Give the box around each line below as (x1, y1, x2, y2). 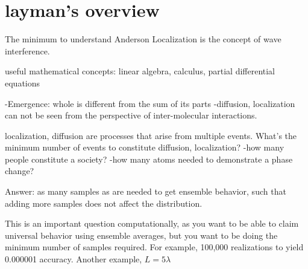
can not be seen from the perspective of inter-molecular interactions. (5, 109, 257, 122)
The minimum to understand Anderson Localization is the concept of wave (5, 33, 281, 45)
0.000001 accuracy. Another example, (5, 253, 142, 265)
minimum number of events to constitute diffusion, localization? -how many (5, 141, 284, 154)
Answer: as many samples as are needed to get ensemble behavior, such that (5, 185, 286, 198)
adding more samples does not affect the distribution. (5, 196, 203, 209)
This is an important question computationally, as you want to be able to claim (5, 217, 299, 230)
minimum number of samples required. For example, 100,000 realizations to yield (5, 241, 304, 253)
